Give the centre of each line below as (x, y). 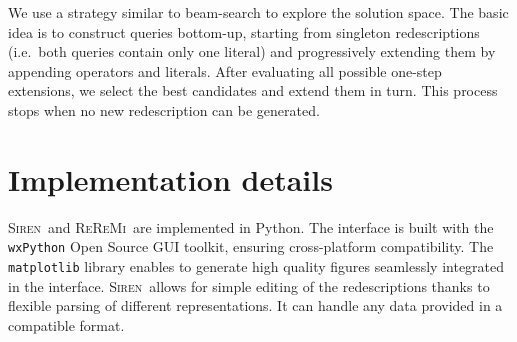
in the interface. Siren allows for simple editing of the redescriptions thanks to (249, 285)
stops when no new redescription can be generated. (164, 109)
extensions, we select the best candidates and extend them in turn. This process (253, 90)
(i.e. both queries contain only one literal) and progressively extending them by (252, 51)
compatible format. (66, 324)
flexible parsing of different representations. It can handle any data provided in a (255, 305)
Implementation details (170, 178)
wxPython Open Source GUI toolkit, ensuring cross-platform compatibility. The (251, 246)
